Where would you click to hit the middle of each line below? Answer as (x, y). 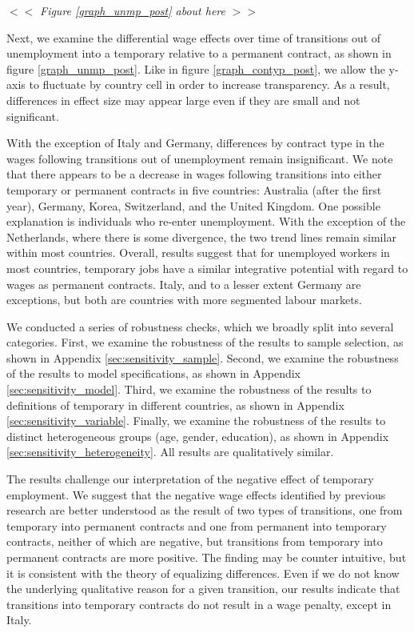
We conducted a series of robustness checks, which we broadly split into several (200, 326)
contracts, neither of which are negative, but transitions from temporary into (195, 541)
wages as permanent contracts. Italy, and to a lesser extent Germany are (184, 284)
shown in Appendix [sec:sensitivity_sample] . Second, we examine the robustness (203, 357)
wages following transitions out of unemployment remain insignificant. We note (200, 158)
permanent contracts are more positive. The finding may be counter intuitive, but (207, 557)
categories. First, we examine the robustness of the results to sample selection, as (205, 342)
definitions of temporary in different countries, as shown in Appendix (175, 405)
